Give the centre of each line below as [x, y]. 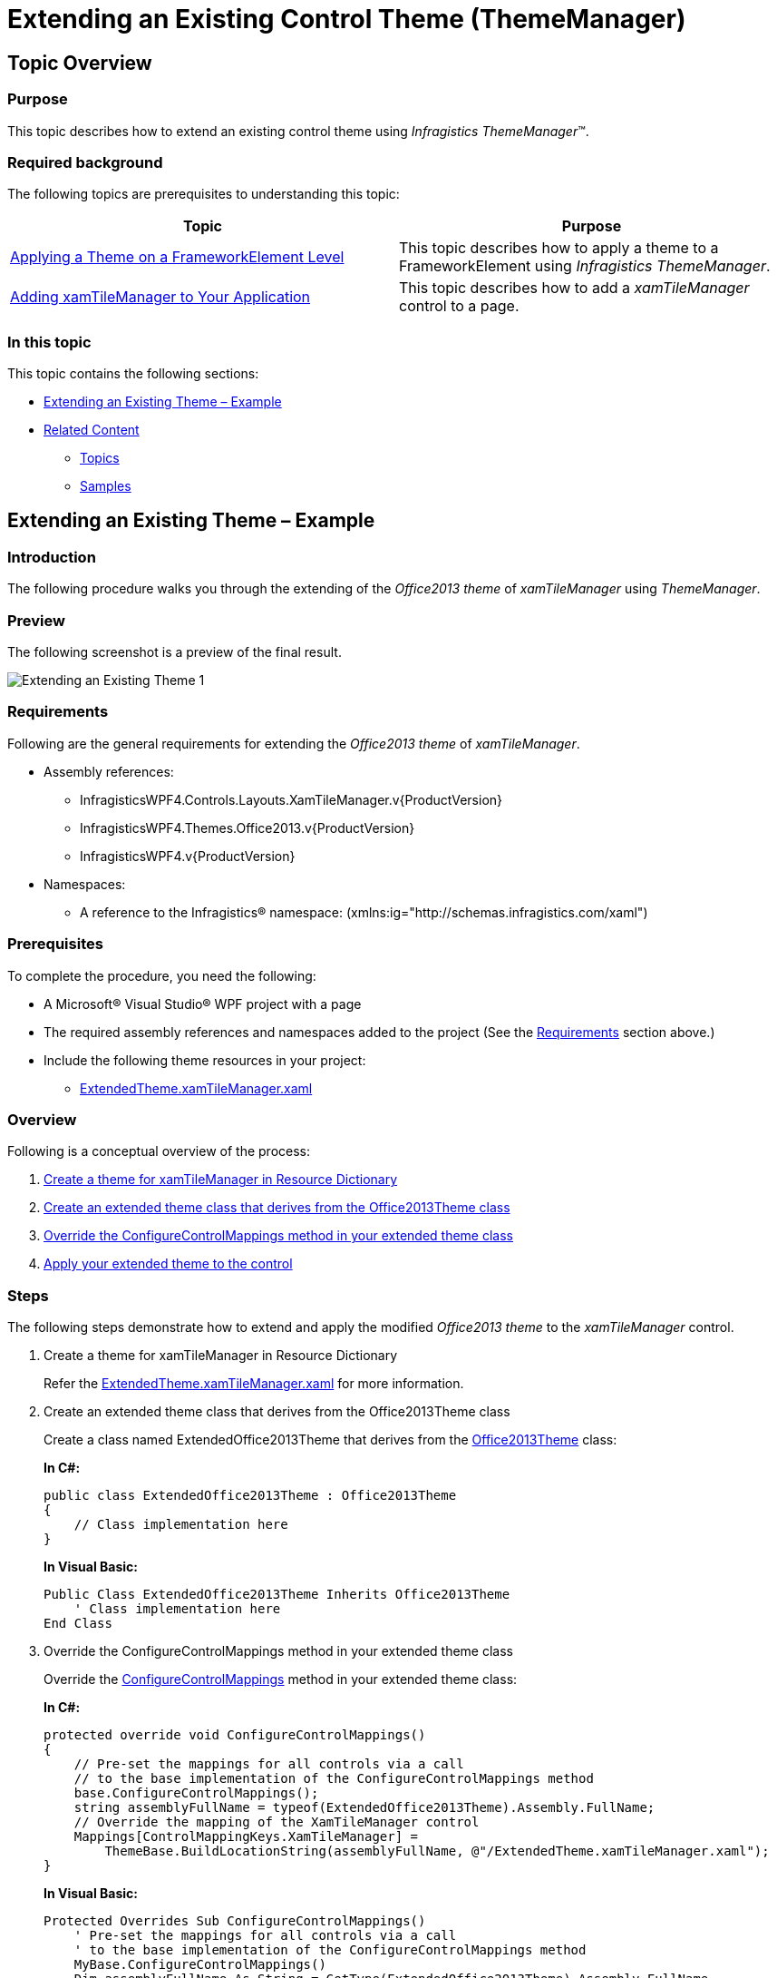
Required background [85, 162]
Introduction [52, 557]
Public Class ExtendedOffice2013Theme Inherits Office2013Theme [277, 1595]
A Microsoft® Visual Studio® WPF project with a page [203, 1004]
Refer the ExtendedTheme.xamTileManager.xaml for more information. [254, 1384]
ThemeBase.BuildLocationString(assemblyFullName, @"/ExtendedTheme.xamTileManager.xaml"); [437, 1851]
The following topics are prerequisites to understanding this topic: [204, 194]
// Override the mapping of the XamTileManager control [277, 1822]
